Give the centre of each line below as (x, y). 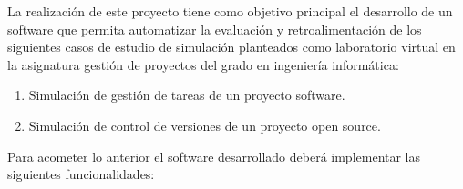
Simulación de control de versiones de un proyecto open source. (205, 125)
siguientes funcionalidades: (81, 174)
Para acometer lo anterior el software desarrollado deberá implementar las (214, 156)
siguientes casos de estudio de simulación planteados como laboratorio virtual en (231, 47)
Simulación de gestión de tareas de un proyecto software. (187, 95)
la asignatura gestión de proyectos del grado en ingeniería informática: (203, 64)
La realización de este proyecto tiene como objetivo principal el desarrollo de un (230, 11)
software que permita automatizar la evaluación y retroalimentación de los (215, 29)
